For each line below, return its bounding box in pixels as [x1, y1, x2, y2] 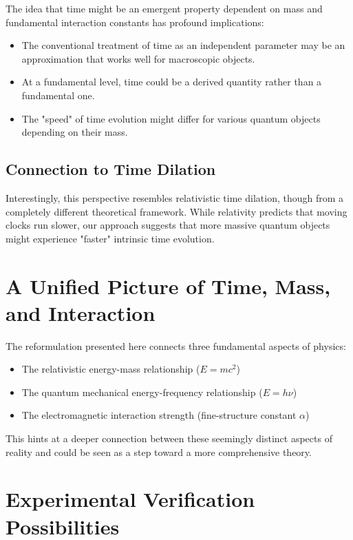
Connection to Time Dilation [6, 158, 216, 180]
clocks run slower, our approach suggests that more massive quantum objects [6, 218, 330, 232]
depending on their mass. [21, 125, 128, 139]
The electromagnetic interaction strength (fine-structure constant [21, 408, 297, 422]
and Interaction [6, 298, 156, 326]
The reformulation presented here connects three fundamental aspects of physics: [6, 338, 346, 353]
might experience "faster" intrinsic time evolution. [6, 231, 215, 245]
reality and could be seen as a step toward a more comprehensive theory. [6, 444, 312, 459]
